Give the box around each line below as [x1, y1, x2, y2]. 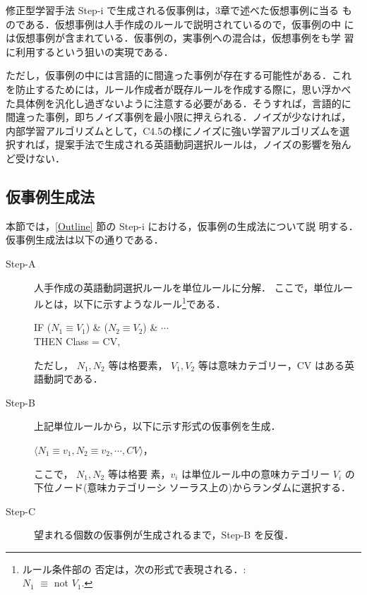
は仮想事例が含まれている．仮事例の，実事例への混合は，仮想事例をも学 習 [6, 30, 354, 45]
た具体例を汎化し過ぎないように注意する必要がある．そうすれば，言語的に [6, 95, 351, 110]
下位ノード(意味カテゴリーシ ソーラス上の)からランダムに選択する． [34, 480, 351, 495]
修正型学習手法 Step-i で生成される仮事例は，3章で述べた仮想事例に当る [6, 3, 339, 17]
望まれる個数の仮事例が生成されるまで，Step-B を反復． [34, 527, 294, 542]
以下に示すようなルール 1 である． [73, 294, 226, 311]
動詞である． [43, 371, 103, 386]
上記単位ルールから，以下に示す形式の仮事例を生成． [34, 419, 281, 433]
